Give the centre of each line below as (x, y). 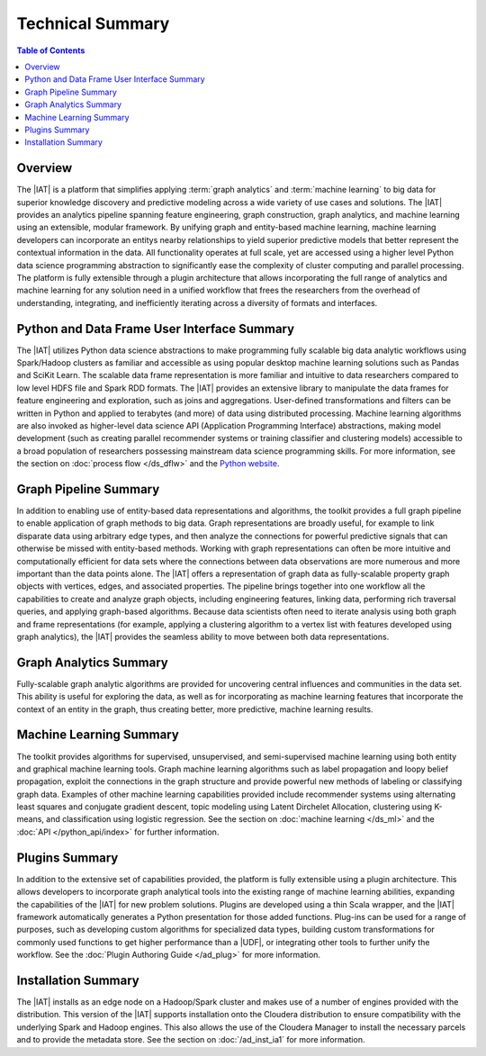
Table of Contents (51, 50)
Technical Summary (93, 23)
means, (31, 819)
